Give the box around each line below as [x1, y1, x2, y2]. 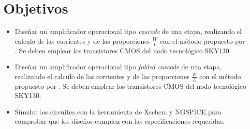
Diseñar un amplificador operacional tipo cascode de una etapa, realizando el [15, 26, 242, 36]
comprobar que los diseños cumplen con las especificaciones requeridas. [15, 116, 225, 126]
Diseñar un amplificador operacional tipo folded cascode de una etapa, [15, 62, 222, 72]
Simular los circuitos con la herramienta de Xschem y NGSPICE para [15, 106, 221, 116]
